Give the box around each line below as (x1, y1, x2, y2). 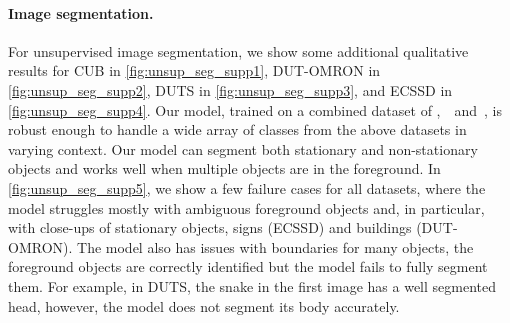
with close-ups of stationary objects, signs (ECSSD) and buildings (8, 217, 412, 238)
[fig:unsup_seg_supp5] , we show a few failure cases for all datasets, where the (8, 177, 486, 198)
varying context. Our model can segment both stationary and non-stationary (8, 138, 478, 159)
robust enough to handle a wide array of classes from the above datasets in (8, 119, 467, 140)
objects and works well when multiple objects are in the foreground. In (8, 158, 441, 179)
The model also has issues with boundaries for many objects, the (77, 236, 474, 257)
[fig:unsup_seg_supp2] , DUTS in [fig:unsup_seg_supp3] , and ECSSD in (8, 79, 453, 100)
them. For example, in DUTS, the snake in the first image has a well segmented (8, 275, 496, 296)
